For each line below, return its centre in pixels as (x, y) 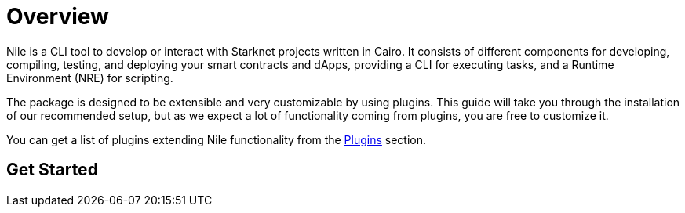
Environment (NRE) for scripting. (90, 78)
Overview (58, 16)
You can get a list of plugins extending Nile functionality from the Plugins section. (217, 139)
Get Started (52, 170)
